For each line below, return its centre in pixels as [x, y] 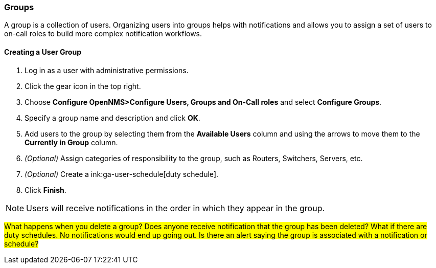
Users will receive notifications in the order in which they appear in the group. [176, 208]
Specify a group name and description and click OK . [112, 118]
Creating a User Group [43, 52]
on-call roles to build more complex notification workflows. [103, 34]
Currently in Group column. [71, 142]
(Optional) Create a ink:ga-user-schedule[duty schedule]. [122, 174]
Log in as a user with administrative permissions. [107, 70]
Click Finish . [45, 190]
